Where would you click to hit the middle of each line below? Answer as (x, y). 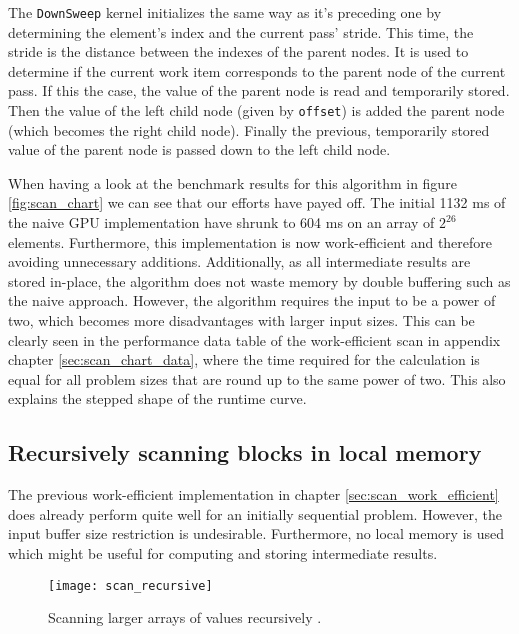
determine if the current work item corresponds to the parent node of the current (257, 70)
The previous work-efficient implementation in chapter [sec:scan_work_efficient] (253, 494)
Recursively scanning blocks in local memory (245, 452)
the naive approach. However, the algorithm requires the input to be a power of (252, 300)
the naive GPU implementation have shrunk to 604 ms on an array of (221, 222)
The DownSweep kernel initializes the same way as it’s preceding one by (225, 12)
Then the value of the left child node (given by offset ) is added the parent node (256, 110)
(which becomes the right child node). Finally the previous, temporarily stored (249, 129)
